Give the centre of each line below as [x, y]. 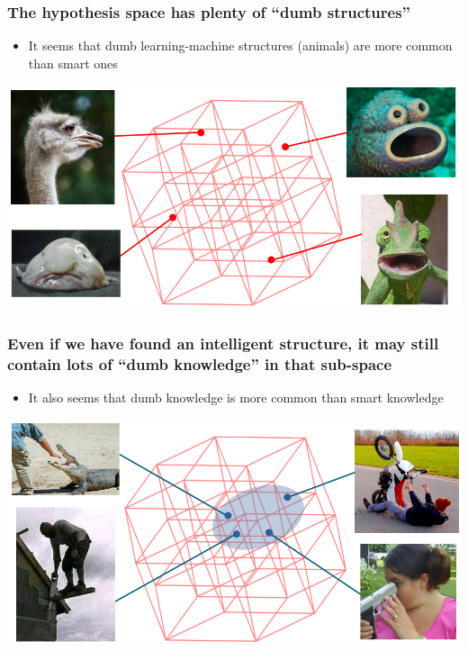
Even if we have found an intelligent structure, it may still [223, 344]
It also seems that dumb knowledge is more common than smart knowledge [236, 398]
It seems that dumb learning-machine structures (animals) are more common [240, 45]
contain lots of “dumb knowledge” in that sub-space [200, 363]
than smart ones [73, 63]
